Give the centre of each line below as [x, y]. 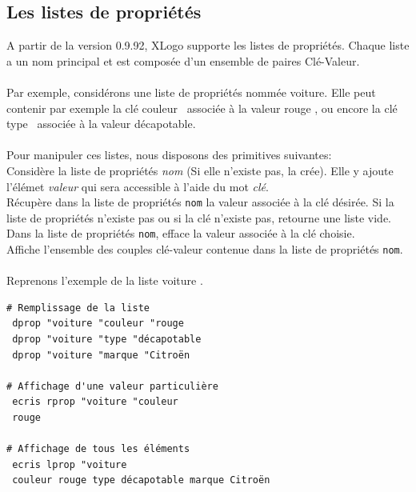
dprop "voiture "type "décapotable [107, 340]
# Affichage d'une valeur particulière [112, 386]
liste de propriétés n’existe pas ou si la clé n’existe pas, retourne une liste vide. [199, 217]
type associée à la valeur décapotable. [101, 124]
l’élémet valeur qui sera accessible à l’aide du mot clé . [138, 186]
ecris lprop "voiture [70, 464]
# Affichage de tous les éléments [98, 449]
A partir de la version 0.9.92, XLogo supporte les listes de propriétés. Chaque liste [208, 45]
